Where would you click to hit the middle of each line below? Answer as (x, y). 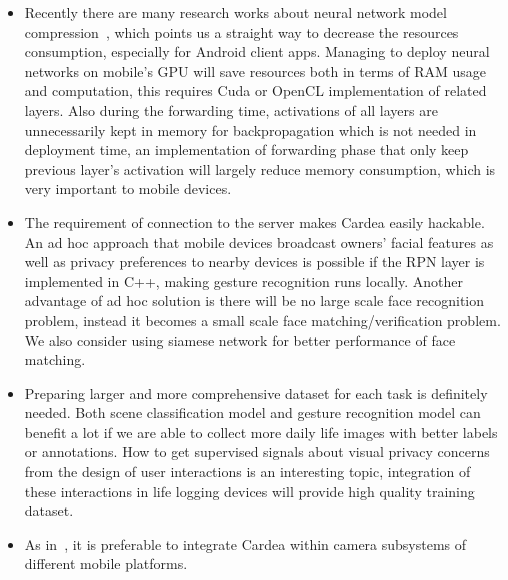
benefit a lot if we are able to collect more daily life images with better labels (261, 431)
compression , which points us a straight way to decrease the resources (241, 31)
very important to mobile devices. (128, 188)
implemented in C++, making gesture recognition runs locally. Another (244, 280)
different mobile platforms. (106, 563)
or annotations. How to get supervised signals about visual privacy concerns (257, 451)
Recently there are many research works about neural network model (235, 12)
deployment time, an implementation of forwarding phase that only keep (246, 149)
